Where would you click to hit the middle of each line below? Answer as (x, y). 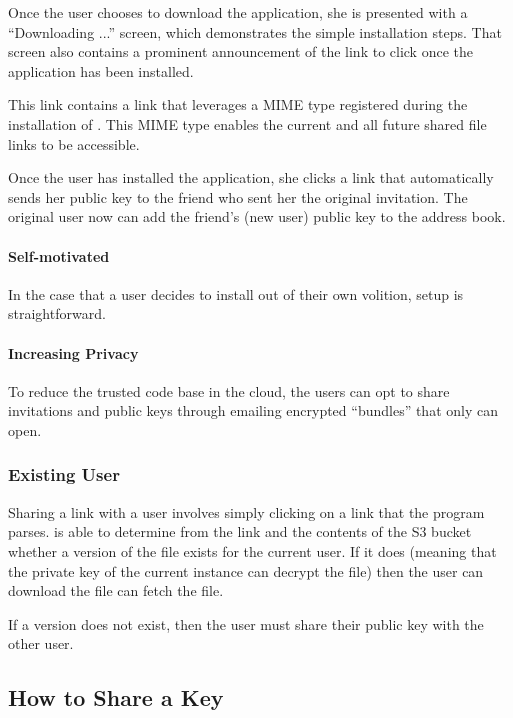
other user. (41, 643)
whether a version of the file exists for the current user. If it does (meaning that (252, 550)
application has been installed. (101, 70)
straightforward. (57, 313)
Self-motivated (59, 255)
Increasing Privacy (73, 352)
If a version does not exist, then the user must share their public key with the (246, 623)
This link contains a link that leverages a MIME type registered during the (238, 104)
